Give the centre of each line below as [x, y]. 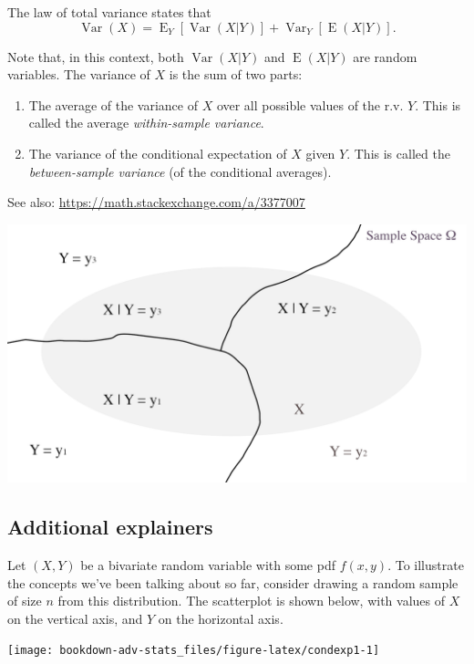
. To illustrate [426, 565]
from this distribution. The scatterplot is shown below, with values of [251, 601]
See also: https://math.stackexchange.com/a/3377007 [156, 202]
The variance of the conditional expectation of [158, 153]
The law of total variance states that [109, 12]
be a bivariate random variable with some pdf [208, 565]
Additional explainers [110, 527]
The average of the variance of [113, 104]
